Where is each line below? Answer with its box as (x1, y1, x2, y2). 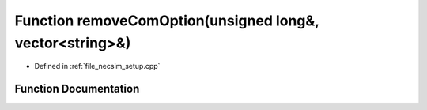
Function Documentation (14, 82, 140, 96)
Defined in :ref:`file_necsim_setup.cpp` (34, 62, 161, 71)
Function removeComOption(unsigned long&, (14, 12, 319, 29)
